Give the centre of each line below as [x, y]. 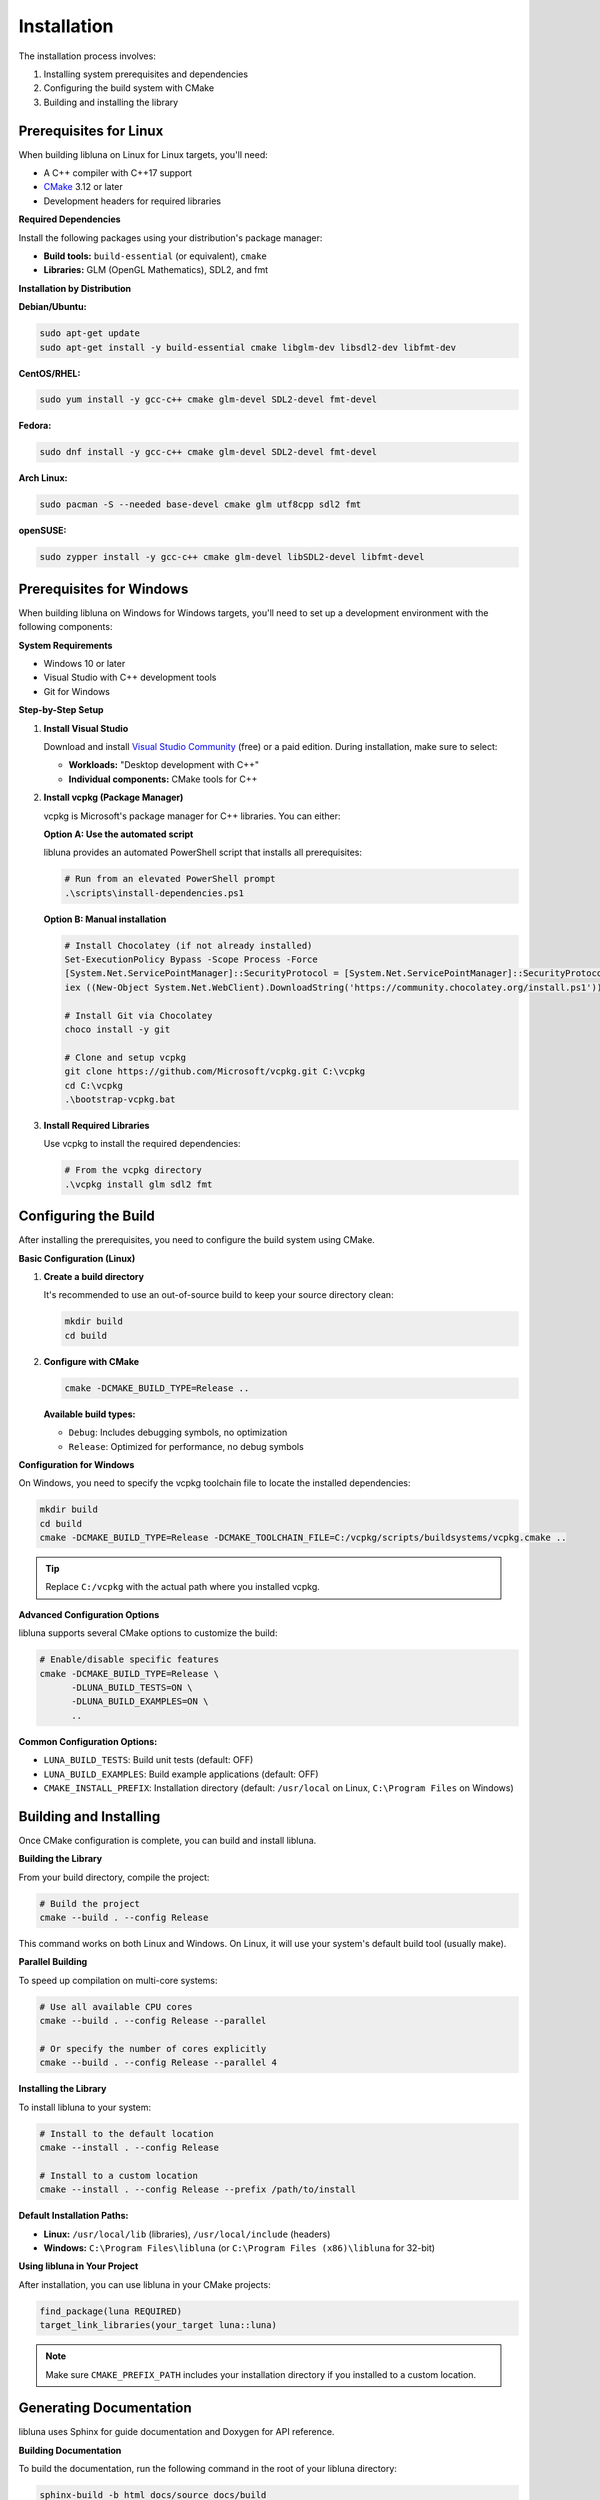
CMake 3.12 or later [83, 187]
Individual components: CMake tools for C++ [163, 779]
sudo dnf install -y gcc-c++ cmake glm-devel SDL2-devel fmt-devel [208, 452]
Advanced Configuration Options [89, 1614]
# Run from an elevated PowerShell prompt [170, 879]
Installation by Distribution [75, 288]
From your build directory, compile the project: [114, 1877]
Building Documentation [70, 2450]
